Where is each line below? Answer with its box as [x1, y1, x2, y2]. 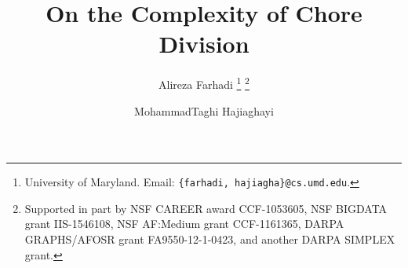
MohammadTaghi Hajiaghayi [134, 102, 274, 119]
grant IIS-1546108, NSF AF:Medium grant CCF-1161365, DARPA [24, 215, 344, 232]
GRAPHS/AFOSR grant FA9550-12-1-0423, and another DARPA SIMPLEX [24, 231, 395, 247]
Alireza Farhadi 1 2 [158, 74, 250, 92]
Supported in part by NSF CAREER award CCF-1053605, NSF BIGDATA [24, 200, 388, 216]
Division [158, 28, 250, 60]
